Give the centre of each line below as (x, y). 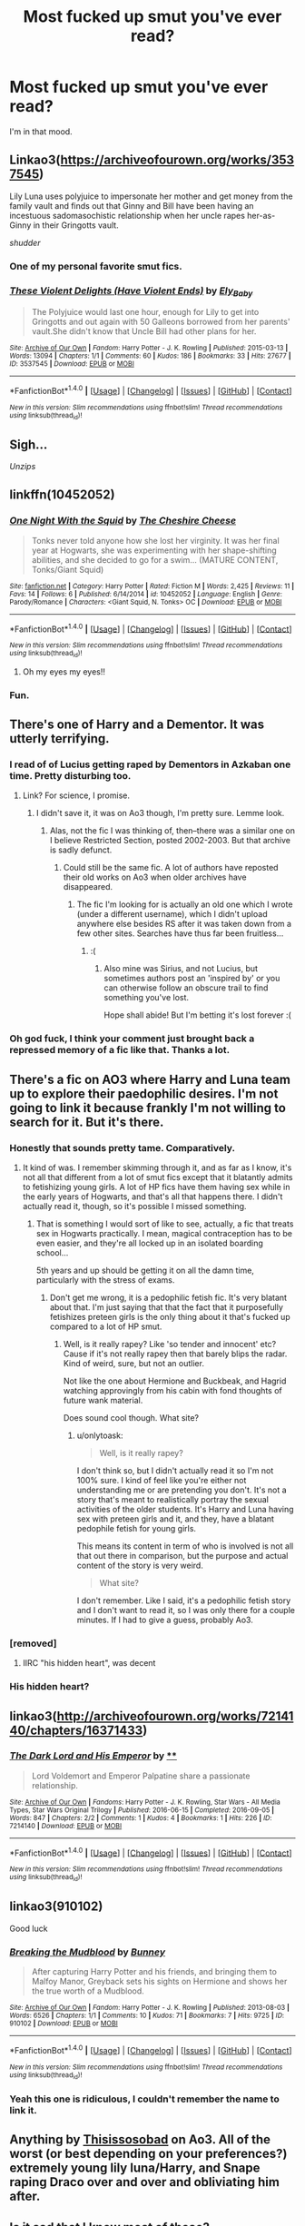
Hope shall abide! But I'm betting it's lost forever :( (198, 1015)
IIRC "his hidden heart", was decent (89, 1663)
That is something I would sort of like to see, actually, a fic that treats (165, 1224)
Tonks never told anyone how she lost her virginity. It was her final (155, 540)
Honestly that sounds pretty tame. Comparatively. (123, 1147)
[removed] (33, 1643)
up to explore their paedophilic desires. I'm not (144, 1093)
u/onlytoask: (100, 1435)
